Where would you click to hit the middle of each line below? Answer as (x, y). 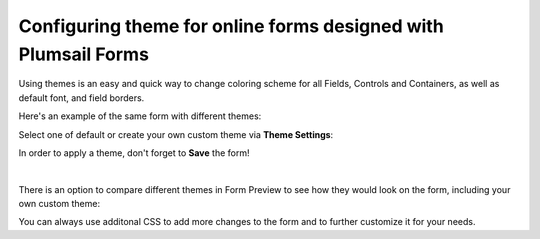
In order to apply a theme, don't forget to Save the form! (134, 152)
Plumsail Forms (84, 54)
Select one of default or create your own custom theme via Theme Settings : (176, 134)
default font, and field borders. (81, 97)
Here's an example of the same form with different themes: (140, 116)
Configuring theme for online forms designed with (231, 26)
